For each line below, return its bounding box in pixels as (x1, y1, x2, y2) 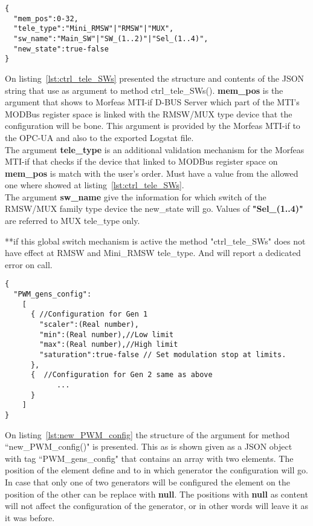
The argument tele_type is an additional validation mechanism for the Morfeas (5, 143, 305, 156)
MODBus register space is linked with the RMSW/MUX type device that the (5, 107, 292, 120)
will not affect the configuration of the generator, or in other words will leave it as (5, 499, 309, 512)
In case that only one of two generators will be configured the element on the (5, 476, 290, 488)
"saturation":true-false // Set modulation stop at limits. (39, 350, 286, 360)
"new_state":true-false (13, 44, 109, 53)
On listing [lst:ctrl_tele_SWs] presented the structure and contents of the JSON (5, 71, 305, 84)
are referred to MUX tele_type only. (5, 214, 140, 227)
